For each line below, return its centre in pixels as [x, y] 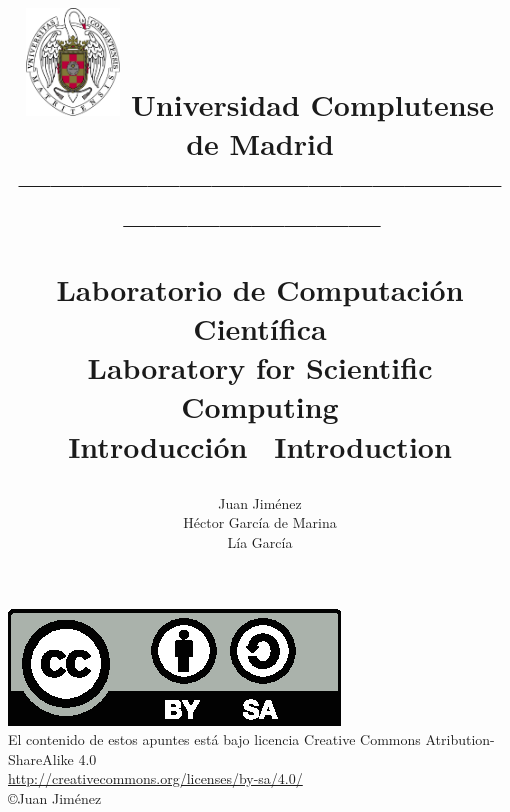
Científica [260, 328]
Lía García [260, 541]
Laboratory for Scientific [260, 367]
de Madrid [260, 143]
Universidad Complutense [313, 104]
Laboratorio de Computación [260, 288]
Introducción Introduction [260, 445]
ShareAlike [41, 758]
